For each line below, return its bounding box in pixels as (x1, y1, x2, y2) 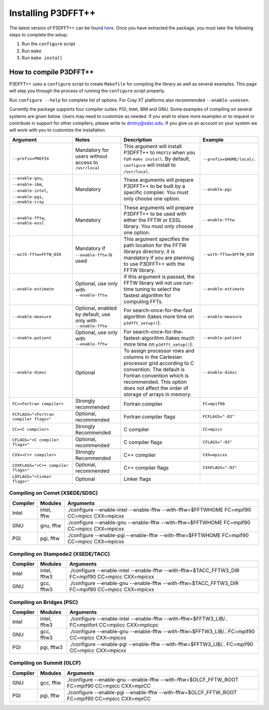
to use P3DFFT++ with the (124, 260, 185, 267)
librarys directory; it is (124, 248, 175, 255)
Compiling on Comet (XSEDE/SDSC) (9, 489, 98, 496)
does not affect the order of (124, 384, 189, 391)
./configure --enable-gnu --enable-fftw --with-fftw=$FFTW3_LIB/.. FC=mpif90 (69, 628, 255, 635)
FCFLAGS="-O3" (202, 414, 235, 419)
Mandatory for (75, 147, 109, 154)
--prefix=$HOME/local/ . (202, 155, 256, 162)
